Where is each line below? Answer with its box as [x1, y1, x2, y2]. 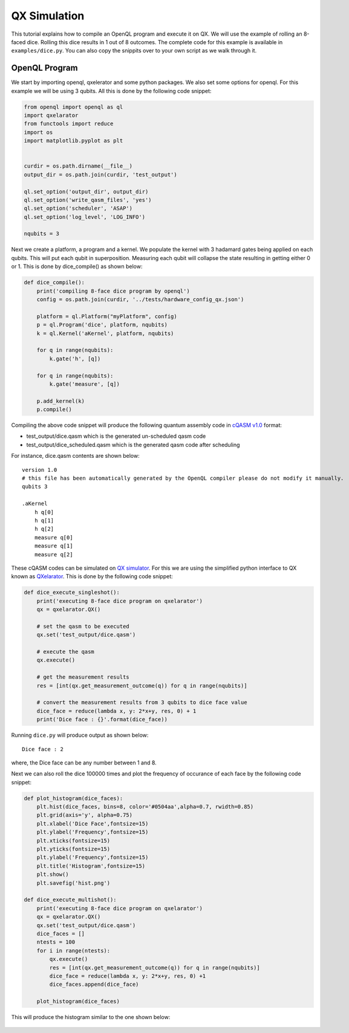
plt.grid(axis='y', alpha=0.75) [36, 812, 133, 819]
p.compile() [36, 406, 73, 413]
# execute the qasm [36, 648, 95, 656]
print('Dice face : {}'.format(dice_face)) [36, 716, 168, 723]
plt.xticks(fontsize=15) [36, 837, 111, 844]
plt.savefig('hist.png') [36, 879, 111, 886]
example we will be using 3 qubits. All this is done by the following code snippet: [11, 87, 212, 94]
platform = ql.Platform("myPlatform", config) [36, 313, 178, 320]
